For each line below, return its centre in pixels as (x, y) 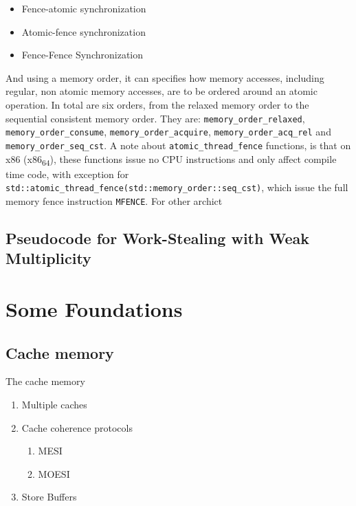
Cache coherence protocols (77, 427)
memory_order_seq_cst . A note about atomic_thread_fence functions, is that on (178, 145)
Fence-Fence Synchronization (82, 55)
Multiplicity (48, 258)
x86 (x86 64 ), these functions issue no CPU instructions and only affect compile (171, 159)
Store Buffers (49, 497)
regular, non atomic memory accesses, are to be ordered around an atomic (162, 91)
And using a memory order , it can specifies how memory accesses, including (165, 77)
